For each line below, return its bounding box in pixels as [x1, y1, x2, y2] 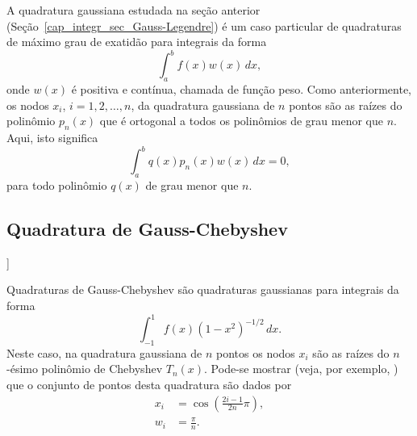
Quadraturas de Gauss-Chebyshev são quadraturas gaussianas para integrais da [6, 281, 399, 298]
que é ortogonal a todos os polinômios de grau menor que [99, 112, 383, 129]
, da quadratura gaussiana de [131, 96, 275, 113]
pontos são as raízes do [289, 96, 402, 113]
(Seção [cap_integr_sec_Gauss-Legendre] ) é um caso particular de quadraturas [6, 17, 402, 34]
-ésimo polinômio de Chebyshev [6, 360, 163, 377]
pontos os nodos [216, 344, 295, 361]
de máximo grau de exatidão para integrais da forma [6, 33, 267, 50]
